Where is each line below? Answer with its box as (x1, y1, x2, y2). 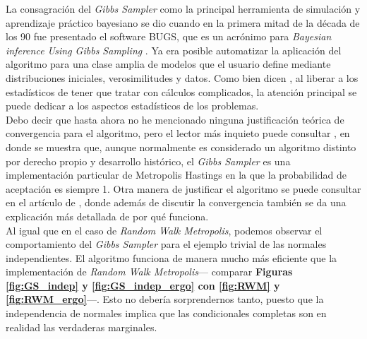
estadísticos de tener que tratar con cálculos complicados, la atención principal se (6, 84, 357, 99)
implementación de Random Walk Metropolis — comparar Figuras (6, 264, 293, 279)
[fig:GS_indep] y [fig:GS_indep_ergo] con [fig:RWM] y (6, 278, 280, 292)
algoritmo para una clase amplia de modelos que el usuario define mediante (6, 56, 331, 71)
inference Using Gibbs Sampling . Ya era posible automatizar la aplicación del (6, 42, 342, 57)
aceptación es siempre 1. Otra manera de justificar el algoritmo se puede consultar (6, 181, 361, 196)
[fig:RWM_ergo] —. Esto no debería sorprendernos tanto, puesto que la (6, 292, 324, 307)
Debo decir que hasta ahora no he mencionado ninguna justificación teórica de (6, 112, 344, 126)
